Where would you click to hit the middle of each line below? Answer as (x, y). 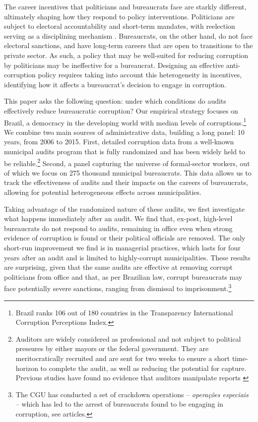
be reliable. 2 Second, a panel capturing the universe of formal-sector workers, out (127, 162)
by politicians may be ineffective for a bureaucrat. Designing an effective (114, 65)
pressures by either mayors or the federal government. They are (112, 348)
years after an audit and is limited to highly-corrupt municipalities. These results (127, 257)
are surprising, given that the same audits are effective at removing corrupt (118, 267)
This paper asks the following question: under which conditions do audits (115, 101)
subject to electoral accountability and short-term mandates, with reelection (120, 26)
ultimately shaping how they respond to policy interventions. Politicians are (119, 16)
